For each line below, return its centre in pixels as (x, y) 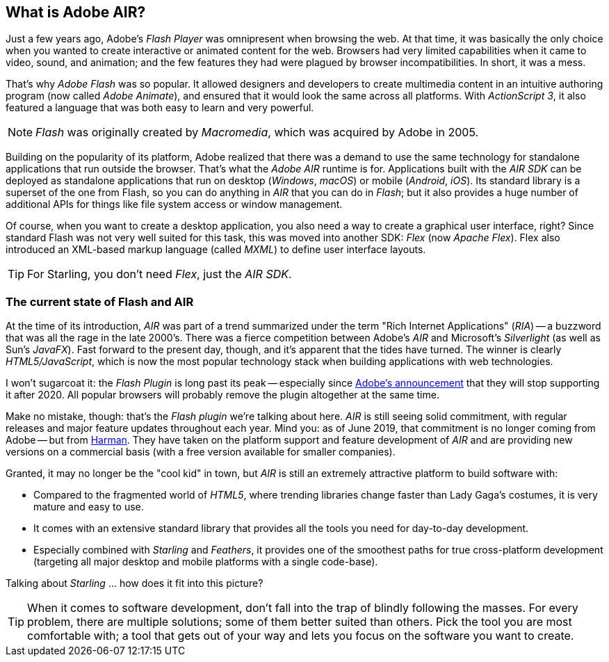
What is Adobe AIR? (76, 12)
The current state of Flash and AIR (100, 301)
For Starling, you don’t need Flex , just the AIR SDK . (160, 274)
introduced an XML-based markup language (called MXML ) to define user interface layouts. (216, 250)
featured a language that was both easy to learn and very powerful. (160, 108)
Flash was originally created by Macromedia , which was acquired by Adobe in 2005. (257, 132)
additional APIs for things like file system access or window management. (174, 204)
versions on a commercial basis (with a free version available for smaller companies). (201, 452)
